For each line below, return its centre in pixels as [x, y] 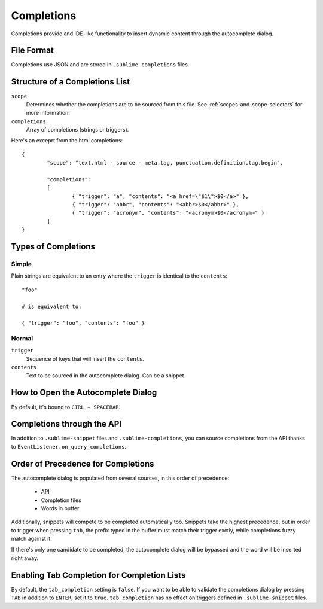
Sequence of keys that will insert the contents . [85, 358]
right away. [25, 558]
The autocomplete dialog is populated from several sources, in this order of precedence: [120, 478]
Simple [22, 264]
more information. [48, 113]
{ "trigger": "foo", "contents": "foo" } [83, 323]
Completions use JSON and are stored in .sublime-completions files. [100, 65]
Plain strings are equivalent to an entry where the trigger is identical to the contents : [119, 276]
